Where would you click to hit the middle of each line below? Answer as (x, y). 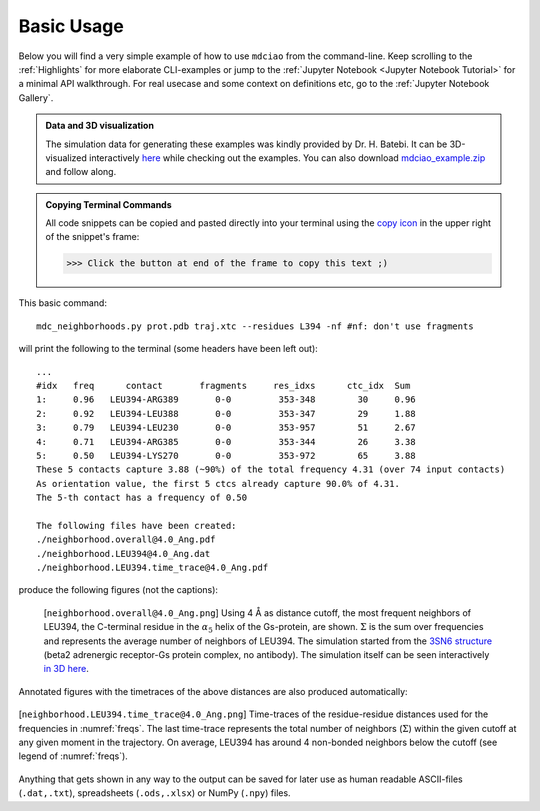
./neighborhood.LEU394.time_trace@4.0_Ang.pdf (152, 568)
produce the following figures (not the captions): (118, 590)
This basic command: (62, 303)
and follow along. (81, 172)
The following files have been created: (136, 525)
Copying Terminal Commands (108, 204)
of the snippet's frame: (92, 237)
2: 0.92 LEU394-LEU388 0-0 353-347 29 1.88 (226, 413)
